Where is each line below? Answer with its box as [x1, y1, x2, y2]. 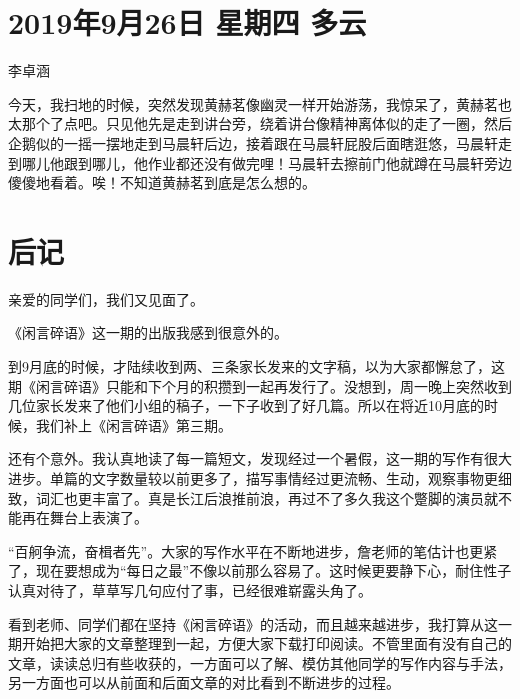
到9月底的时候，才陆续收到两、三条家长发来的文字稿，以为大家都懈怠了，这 [8, 356, 505, 376]
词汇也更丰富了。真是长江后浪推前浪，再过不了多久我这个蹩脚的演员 [35, 487, 484, 508]
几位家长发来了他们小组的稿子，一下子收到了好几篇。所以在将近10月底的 [8, 395, 484, 416]
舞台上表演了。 [49, 507, 148, 528]
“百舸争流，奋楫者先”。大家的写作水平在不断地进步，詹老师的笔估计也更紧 [8, 540, 498, 561]
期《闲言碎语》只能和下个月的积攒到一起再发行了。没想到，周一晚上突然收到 [8, 375, 512, 396]
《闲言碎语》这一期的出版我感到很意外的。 [8, 322, 288, 343]
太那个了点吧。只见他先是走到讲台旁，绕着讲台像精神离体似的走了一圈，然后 [8, 113, 512, 134]
